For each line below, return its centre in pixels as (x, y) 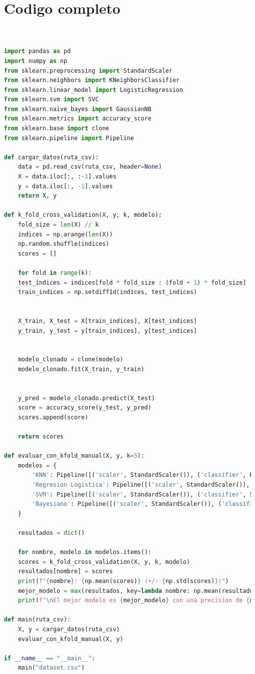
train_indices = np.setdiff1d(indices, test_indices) (107, 292)
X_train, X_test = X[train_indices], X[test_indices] (107, 321)
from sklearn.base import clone (57, 129)
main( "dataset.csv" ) (51, 668)
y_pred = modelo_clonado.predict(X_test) (86, 398)
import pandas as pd (38, 51)
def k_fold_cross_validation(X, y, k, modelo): (83, 215)
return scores (41, 437)
